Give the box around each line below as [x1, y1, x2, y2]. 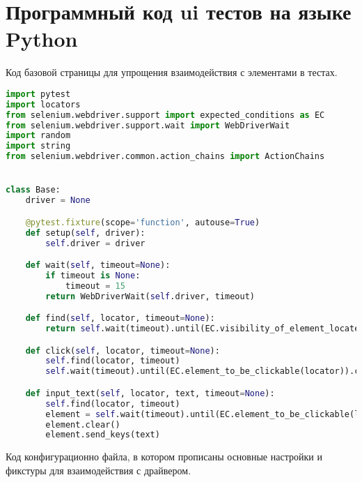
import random [6, 130, 71, 141]
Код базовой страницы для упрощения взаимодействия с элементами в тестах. [6, 65, 338, 80]
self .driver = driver [45, 238, 145, 248]
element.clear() [45, 419, 120, 430]
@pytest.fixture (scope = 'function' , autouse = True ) [25, 217, 260, 227]
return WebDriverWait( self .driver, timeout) [45, 291, 255, 301]
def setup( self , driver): [25, 227, 145, 238]
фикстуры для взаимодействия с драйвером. [6, 462, 191, 477]
